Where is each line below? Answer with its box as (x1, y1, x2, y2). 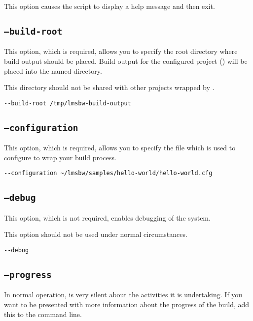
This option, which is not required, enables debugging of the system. (4, 212, 211, 223)
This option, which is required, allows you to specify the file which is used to (4, 142, 236, 153)
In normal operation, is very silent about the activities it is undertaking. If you (4, 289, 243, 300)
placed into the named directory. (4, 65, 102, 76)
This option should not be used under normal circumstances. (4, 229, 187, 239)
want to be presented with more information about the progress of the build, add (4, 299, 250, 310)
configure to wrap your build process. (4, 152, 116, 162)
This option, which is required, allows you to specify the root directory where (4, 46, 238, 56)
